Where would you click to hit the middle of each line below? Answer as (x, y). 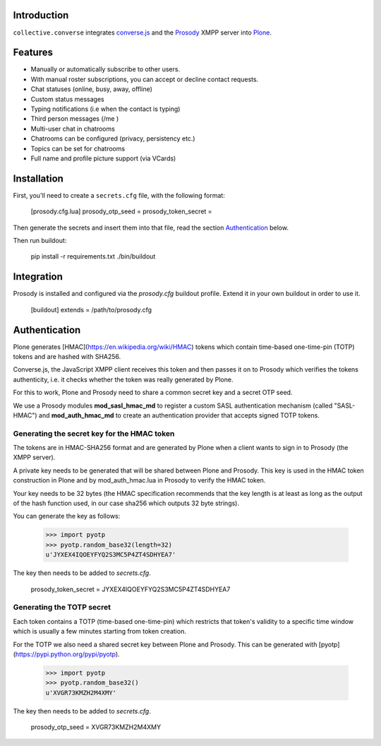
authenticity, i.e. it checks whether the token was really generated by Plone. (123, 379)
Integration (38, 277)
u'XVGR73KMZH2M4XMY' (81, 693)
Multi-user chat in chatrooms (73, 129)
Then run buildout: (40, 241)
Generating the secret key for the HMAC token (94, 433)
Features (33, 53)
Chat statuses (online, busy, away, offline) (92, 89)
